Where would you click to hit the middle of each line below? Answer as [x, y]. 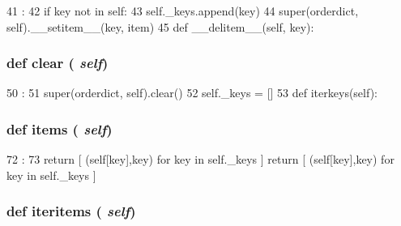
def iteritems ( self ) [71, 211]
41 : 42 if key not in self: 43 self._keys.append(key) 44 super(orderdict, [183, 11]
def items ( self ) [60, 128]
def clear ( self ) [58, 63]
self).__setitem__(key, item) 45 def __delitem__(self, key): [160, 26]
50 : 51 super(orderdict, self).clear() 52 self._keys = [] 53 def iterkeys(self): [192, 93]
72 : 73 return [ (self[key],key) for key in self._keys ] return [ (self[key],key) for [200, 159]
